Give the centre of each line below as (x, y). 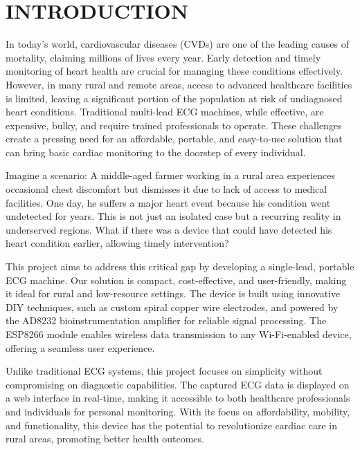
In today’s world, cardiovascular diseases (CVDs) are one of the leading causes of (177, 44)
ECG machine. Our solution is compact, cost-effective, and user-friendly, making (176, 280)
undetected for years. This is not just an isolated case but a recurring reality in (173, 216)
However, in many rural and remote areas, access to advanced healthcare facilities (179, 84)
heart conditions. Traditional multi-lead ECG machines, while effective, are (165, 112)
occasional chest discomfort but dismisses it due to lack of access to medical (166, 189)
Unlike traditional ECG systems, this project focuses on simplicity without (164, 371)
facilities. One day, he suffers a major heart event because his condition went (168, 202)
